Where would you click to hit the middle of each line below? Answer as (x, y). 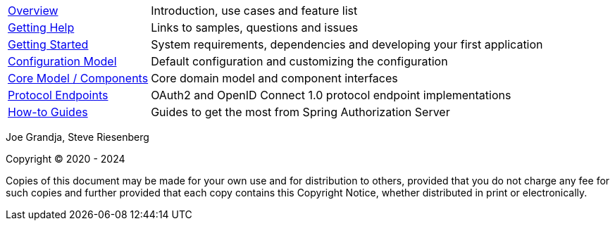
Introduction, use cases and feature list (254, 11)
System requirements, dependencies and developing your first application (347, 44)
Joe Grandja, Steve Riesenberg (77, 137)
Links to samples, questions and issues (255, 27)
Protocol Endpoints (58, 95)
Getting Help (41, 27)
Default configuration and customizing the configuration (299, 61)
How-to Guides (48, 112)
